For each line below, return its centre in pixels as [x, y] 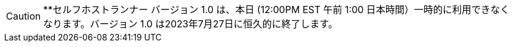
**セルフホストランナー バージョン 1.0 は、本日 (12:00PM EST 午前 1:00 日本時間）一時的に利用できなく [276, 10]
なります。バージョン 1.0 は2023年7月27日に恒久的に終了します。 [190, 24]
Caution [24, 16]
